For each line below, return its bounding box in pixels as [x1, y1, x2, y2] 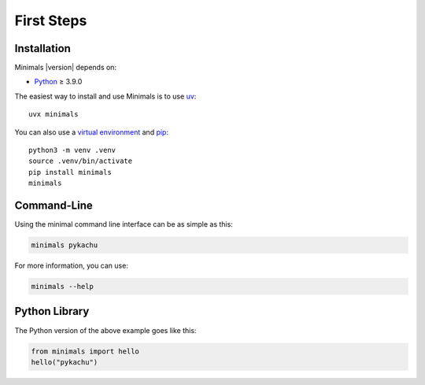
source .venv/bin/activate [28, 157, 133, 165]
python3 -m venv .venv [28, 146, 116, 155]
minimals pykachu [31, 241, 98, 250]
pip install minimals [28, 168, 112, 176]
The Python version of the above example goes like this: [14, 325, 197, 335]
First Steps [14, 12, 87, 29]
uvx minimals [28, 110, 79, 119]
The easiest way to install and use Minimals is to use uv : [14, 91, 197, 101]
